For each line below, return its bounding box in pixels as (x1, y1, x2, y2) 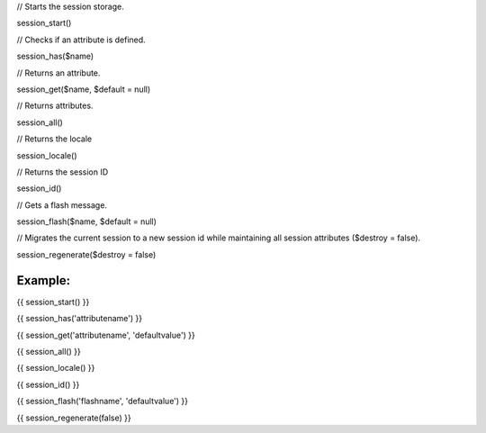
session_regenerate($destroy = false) (16, 248, 157, 260)
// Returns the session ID (16, 167, 109, 177)
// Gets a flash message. (16, 199, 108, 211)
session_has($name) (16, 50, 94, 62)
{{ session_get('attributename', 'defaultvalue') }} (16, 329, 195, 340)
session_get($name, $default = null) (16, 84, 151, 95)
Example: (16, 273, 71, 288)
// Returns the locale (16, 133, 93, 144)
